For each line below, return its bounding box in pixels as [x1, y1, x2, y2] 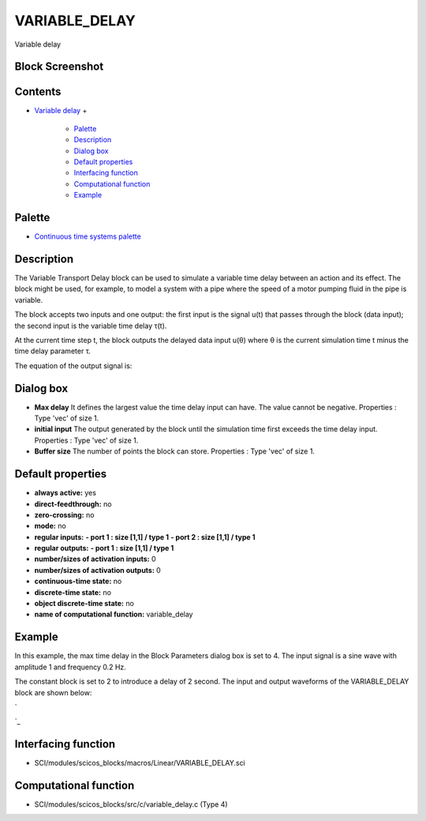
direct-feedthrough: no [34, 499, 112, 509]
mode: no [34, 522, 66, 531]
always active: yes [34, 488, 96, 498]
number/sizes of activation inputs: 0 [34, 554, 157, 564]
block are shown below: [14, 687, 92, 697]
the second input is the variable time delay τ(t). [14, 321, 167, 330]
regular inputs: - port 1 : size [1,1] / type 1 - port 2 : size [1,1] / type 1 [34, 532, 256, 541]
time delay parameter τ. [14, 346, 91, 356]
